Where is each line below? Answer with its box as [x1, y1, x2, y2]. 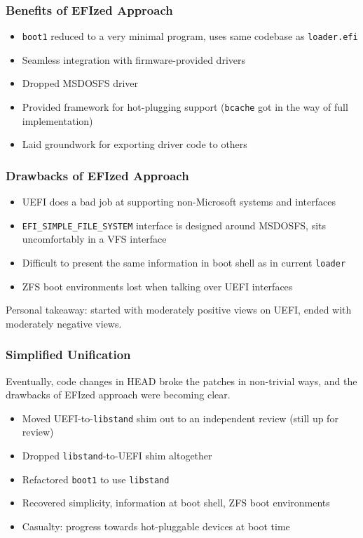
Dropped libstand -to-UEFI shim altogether [22, 448, 212, 463]
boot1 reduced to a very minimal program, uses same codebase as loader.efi [22, 29, 358, 43]
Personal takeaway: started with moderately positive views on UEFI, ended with [6, 302, 352, 317]
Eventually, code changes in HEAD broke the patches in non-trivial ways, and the [6, 373, 357, 388]
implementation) [22, 113, 93, 128]
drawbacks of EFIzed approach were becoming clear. [6, 387, 231, 402]
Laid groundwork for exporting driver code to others [22, 137, 247, 152]
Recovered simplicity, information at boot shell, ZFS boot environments [22, 495, 330, 510]
